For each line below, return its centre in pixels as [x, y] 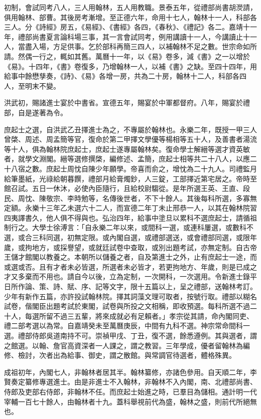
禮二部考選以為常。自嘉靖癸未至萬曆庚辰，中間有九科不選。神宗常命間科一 [127, 326]
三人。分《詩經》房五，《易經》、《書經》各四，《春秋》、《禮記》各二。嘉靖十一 [130, 27]
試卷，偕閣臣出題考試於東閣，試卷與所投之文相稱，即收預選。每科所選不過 [127, 306]
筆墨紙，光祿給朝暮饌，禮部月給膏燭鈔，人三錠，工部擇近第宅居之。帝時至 [134, 178]
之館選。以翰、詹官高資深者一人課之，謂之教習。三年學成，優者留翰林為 [123, 345]
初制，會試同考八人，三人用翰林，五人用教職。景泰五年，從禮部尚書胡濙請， [130, 7]
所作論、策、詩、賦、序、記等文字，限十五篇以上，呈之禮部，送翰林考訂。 [134, 286]
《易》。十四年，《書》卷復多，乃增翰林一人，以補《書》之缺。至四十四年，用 [130, 66]
